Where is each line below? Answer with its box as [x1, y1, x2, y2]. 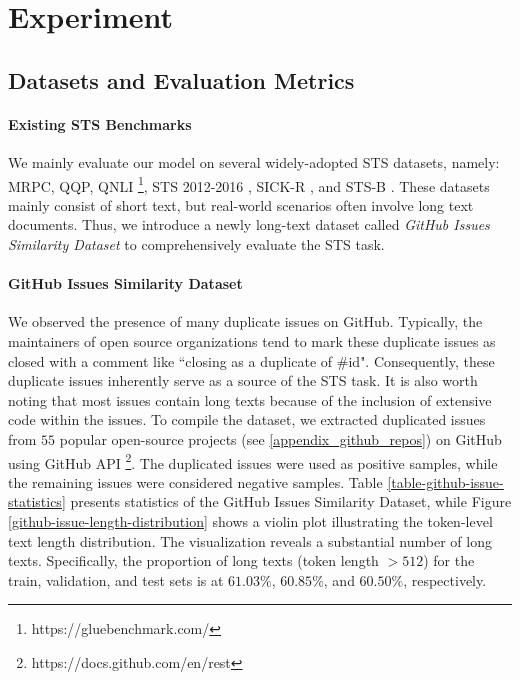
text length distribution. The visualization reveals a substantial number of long [8, 530, 492, 551]
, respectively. [403, 569, 487, 590]
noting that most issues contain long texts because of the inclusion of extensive [8, 389, 492, 410]
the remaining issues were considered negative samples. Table [8, 471, 383, 492]
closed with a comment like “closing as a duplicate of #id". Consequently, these [8, 350, 495, 371]
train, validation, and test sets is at [8, 569, 224, 590]
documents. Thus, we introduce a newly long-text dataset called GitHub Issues [8, 214, 490, 235]
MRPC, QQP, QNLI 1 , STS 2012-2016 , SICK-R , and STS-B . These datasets [8, 172, 490, 196]
